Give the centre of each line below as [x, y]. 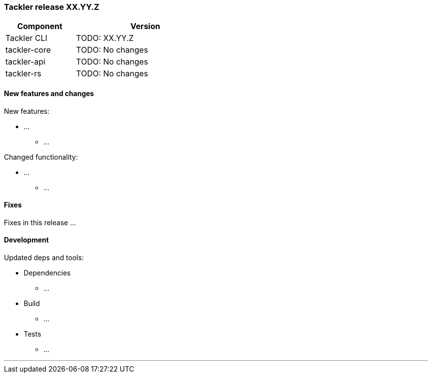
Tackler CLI [26, 38]
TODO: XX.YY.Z [105, 38]
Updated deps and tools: [44, 258]
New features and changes [49, 93]
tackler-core [28, 50]
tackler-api [25, 62]
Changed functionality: [41, 157]
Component [40, 26]
